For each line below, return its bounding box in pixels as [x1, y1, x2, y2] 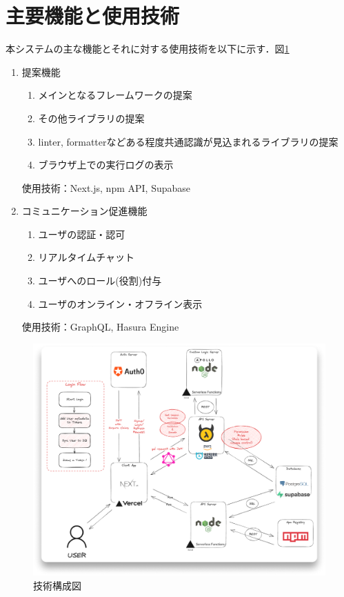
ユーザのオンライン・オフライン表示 [38, 296, 203, 311]
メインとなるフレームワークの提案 [38, 88, 192, 102]
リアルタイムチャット [38, 250, 135, 264]
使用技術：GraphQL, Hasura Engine [21, 320, 179, 334]
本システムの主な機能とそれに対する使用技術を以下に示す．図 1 [6, 41, 290, 56]
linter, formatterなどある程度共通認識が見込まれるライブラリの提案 [38, 134, 338, 148]
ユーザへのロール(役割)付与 [38, 273, 162, 288]
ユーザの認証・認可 [38, 226, 125, 241]
